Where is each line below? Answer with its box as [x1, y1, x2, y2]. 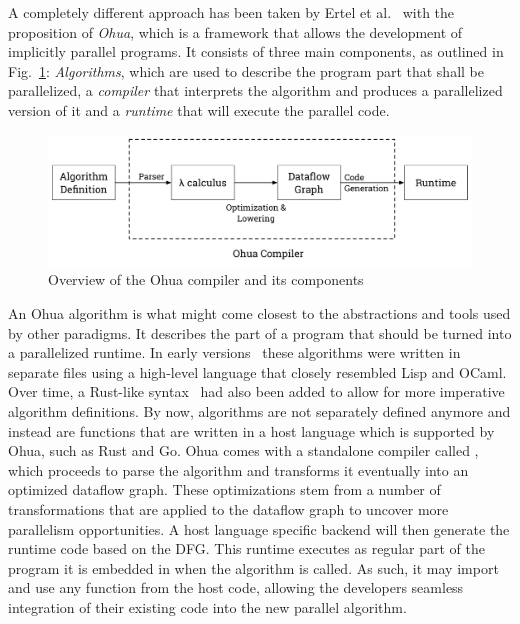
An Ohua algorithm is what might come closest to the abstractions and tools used [8, 303, 511, 323]
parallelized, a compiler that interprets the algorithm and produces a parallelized [8, 80, 503, 101]
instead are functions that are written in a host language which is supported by [8, 420, 495, 441]
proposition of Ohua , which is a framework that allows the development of [8, 21, 463, 42]
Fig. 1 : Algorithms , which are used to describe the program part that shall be [8, 60, 484, 81]
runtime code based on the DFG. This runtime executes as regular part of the [8, 538, 485, 559]
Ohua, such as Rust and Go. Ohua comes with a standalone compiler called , [8, 440, 479, 461]
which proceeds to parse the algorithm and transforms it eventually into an [8, 459, 469, 480]
